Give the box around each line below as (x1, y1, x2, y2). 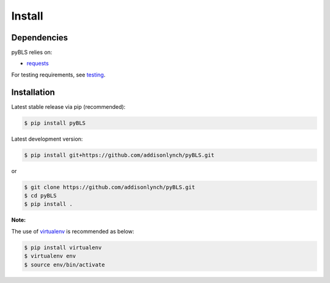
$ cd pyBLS (24, 193, 57, 199)
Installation (11, 87, 55, 97)
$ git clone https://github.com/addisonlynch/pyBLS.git (24, 183, 196, 191)
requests (26, 60, 49, 67)
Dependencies (11, 32, 68, 43)
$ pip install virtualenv (24, 244, 102, 251)
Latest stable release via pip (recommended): (11, 103, 126, 110)
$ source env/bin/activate (24, 261, 105, 268)
